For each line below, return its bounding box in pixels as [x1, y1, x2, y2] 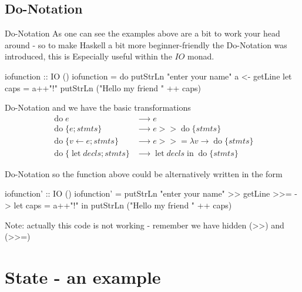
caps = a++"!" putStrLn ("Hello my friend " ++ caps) [5, 81, 202, 94]
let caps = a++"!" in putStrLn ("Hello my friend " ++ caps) [14, 199, 232, 211]
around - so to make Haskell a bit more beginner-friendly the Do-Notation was [5, 38, 287, 51]
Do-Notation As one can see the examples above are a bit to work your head [5, 27, 280, 39]
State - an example [5, 265, 161, 289]
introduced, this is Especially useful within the [5, 50, 172, 62]
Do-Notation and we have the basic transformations [5, 101, 191, 114]
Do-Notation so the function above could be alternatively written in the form [5, 167, 283, 180]
